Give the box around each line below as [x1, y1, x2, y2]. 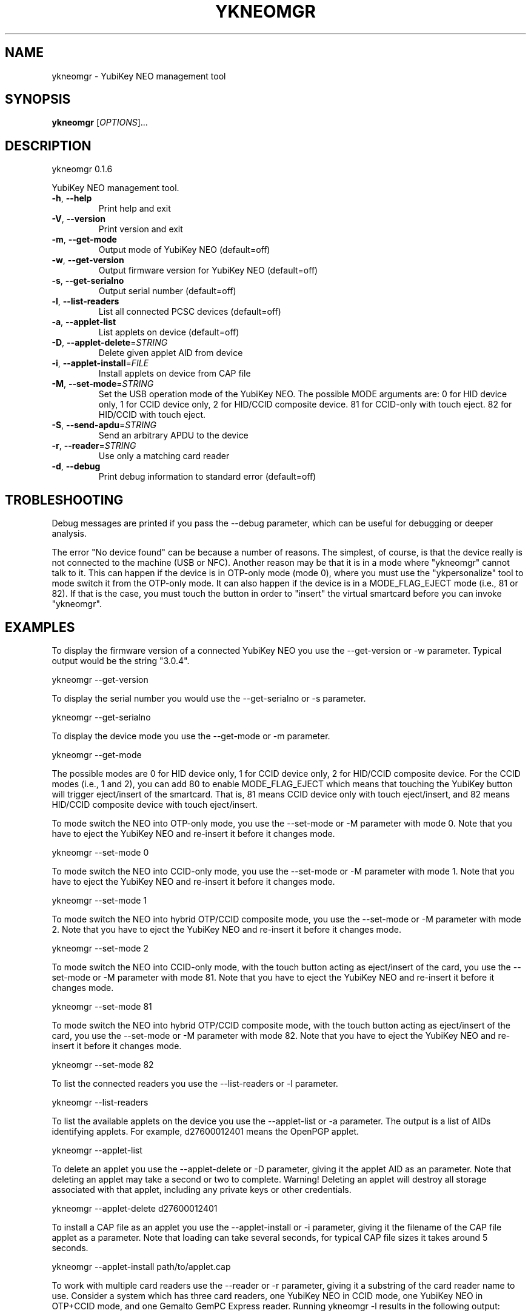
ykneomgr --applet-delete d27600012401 [52, 1203, 218, 1214]
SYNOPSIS [5, 92, 71, 107]
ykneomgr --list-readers [52, 1096, 149, 1107]
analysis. [52, 528, 87, 539]
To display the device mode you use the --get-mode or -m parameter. [52, 730, 330, 741]
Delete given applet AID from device [98, 347, 243, 358]
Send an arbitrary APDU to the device [98, 430, 249, 441]
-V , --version [52, 213, 105, 224]
